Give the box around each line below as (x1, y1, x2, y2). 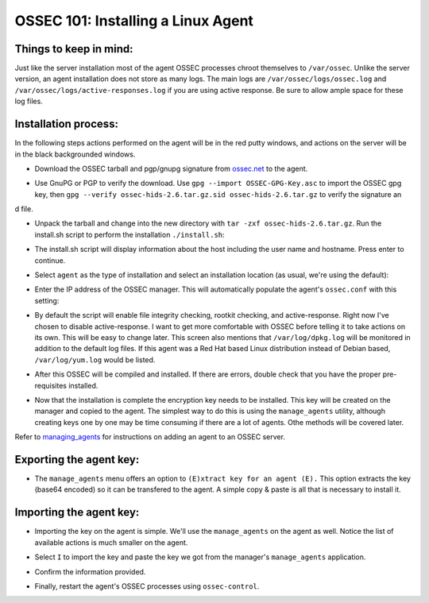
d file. (14, 204, 33, 214)
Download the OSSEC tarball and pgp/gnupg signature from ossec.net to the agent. (34, 164, 308, 173)
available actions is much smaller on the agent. (34, 537, 188, 547)
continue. (34, 255, 66, 265)
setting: (34, 296, 60, 305)
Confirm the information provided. (34, 566, 146, 576)
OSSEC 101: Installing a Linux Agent (14, 12, 254, 29)
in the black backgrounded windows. (14, 149, 136, 159)
